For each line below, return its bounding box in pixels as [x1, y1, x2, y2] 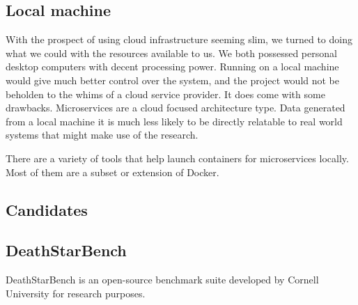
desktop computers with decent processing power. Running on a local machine [6, 59, 339, 74]
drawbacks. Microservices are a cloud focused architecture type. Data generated [6, 100, 345, 115]
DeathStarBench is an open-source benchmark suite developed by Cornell [6, 272, 319, 287]
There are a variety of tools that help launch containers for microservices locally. [6, 150, 349, 165]
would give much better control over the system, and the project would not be [6, 72, 340, 87]
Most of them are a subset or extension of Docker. [6, 164, 219, 179]
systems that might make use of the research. [6, 127, 199, 142]
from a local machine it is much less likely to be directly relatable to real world [6, 114, 343, 128]
